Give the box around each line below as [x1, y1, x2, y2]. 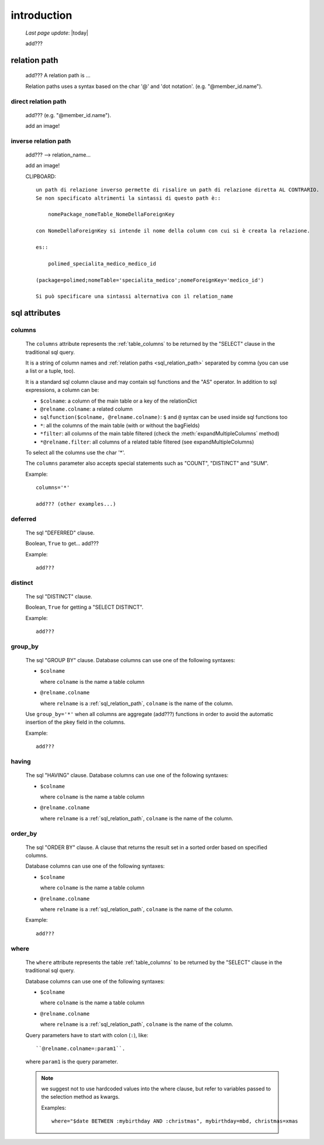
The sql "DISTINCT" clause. [25, 592, 93, 600]
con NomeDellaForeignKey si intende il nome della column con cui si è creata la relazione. [36, 227, 311, 234]
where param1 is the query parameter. [25, 1058, 118, 1065]
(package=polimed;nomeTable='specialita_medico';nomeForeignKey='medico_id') [36, 277, 264, 284]
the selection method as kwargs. [41, 1093, 120, 1100]
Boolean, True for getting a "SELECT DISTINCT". [25, 604, 143, 611]
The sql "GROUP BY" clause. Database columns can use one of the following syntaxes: [25, 657, 236, 664]
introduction [11, 9, 73, 22]
